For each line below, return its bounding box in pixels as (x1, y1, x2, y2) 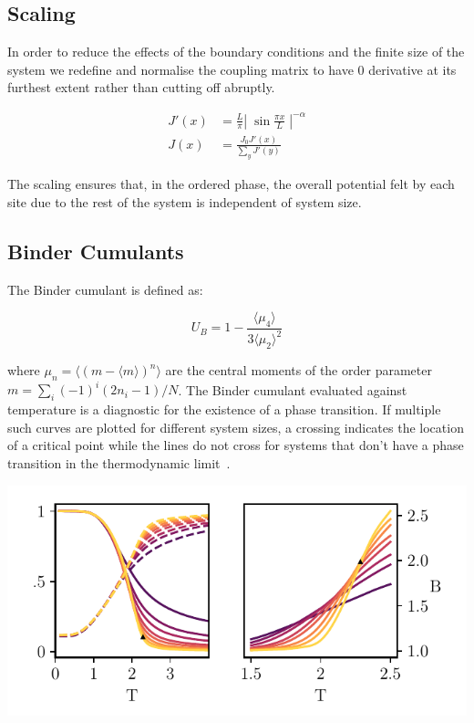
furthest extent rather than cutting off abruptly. (7, 78, 275, 97)
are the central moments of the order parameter (165, 361, 432, 380)
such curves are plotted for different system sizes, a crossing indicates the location (7, 417, 464, 436)
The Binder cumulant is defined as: (7, 279, 203, 299)
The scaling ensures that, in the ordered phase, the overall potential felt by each (7, 174, 455, 194)
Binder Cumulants (7, 236, 184, 265)
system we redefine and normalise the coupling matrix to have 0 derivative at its (7, 59, 457, 79)
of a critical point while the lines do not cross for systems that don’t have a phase (7, 435, 464, 455)
